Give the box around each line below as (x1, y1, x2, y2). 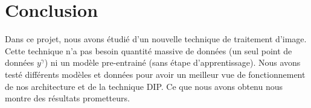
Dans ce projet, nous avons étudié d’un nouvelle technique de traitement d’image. (5, 33, 307, 45)
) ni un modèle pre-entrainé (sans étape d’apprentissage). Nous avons (44, 56, 301, 69)
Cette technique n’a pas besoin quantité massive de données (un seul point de (5, 44, 292, 57)
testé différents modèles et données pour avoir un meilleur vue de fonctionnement (5, 68, 306, 80)
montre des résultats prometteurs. (5, 92, 130, 104)
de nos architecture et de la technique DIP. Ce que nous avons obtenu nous (5, 80, 283, 92)
